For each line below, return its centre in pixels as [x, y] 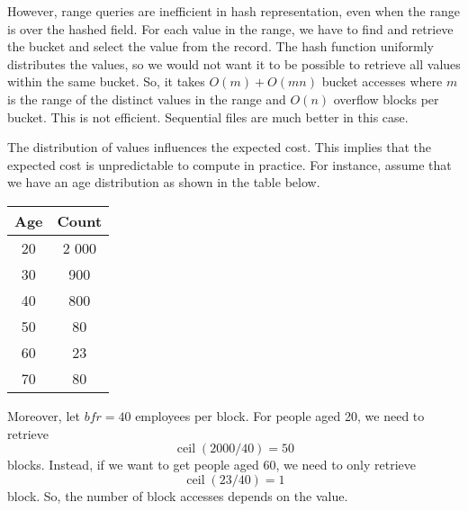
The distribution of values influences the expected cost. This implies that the [220, 147]
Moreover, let [44, 415]
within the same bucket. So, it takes [106, 81]
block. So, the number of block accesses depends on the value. [178, 495]
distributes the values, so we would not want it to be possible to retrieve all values [234, 63]
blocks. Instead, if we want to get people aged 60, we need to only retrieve [212, 465]
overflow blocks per [386, 99]
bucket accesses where [382, 81]
